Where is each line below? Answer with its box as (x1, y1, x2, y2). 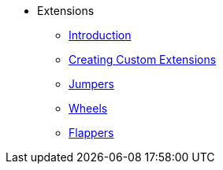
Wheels (69, 102, 108, 115)
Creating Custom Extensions (69, 53, 217, 66)
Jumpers (69, 77, 114, 91)
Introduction (69, 28, 132, 42)
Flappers (69, 126, 114, 139)
